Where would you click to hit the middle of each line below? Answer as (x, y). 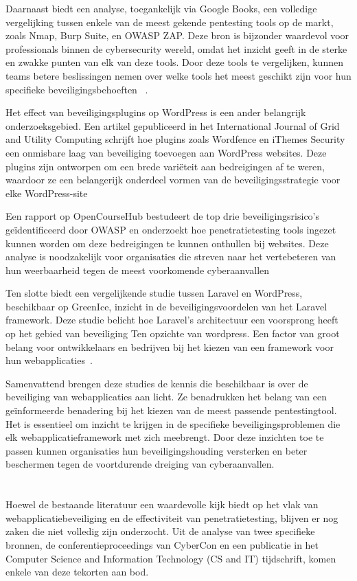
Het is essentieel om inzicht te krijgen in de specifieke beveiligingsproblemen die (173, 423)
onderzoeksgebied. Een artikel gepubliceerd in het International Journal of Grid (173, 125)
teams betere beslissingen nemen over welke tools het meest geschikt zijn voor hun (178, 75)
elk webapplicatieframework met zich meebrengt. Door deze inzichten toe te (165, 437)
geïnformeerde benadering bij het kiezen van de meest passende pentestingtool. (171, 410)
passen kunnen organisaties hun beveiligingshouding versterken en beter (157, 450)
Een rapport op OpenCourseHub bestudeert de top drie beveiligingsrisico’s (163, 216)
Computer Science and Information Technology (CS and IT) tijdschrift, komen (171, 558)
